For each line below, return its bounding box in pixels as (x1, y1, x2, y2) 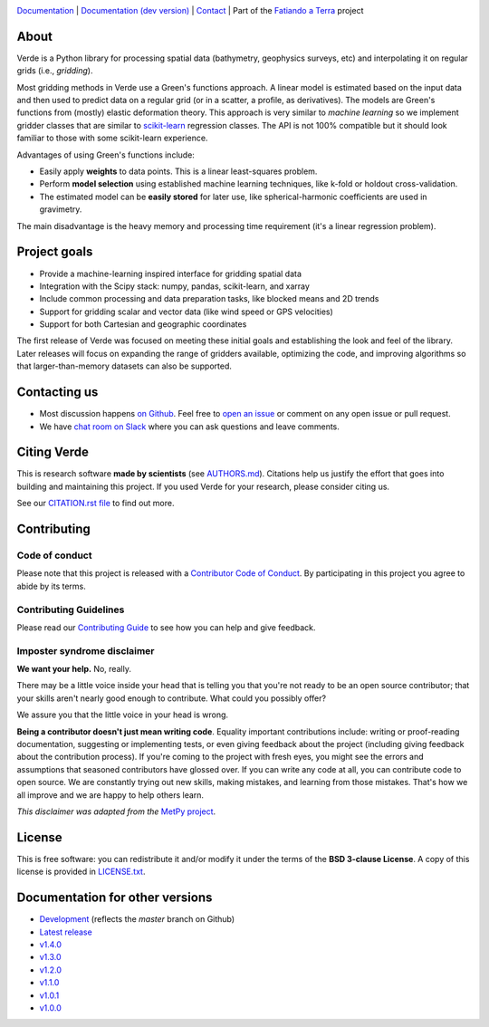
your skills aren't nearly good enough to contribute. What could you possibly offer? (16, 693, 326, 704)
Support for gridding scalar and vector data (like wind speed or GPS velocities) (39, 306, 334, 317)
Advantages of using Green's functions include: (16, 149, 195, 160)
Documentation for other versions (16, 890, 213, 906)
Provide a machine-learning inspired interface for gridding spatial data (39, 268, 302, 279)
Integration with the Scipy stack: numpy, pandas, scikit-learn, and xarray (39, 281, 310, 292)
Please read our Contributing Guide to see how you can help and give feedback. (16, 621, 316, 633)
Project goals (16, 245, 93, 260)
